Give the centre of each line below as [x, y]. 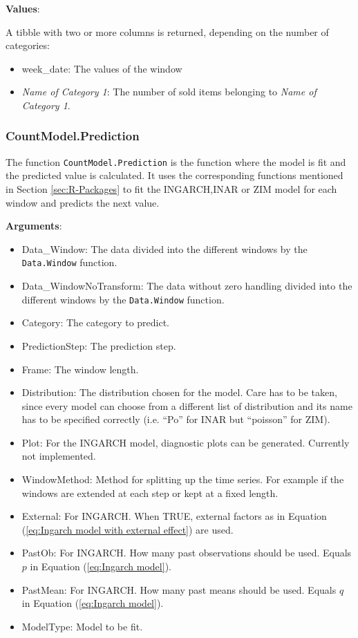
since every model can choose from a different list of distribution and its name [187, 405]
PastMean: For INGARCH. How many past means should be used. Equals [179, 589]
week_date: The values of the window [102, 68]
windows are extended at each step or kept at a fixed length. [150, 492]
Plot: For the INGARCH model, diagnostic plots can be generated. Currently [186, 442]
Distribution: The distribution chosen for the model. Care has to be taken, [179, 392]
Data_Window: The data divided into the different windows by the [164, 248]
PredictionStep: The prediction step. [99, 345]
